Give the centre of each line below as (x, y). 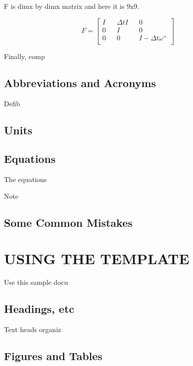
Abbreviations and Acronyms (80, 82)
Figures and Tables (53, 356)
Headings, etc (39, 309)
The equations (25, 179)
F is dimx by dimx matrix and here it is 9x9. (72, 6)
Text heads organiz (33, 329)
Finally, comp (25, 56)
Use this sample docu (36, 282)
